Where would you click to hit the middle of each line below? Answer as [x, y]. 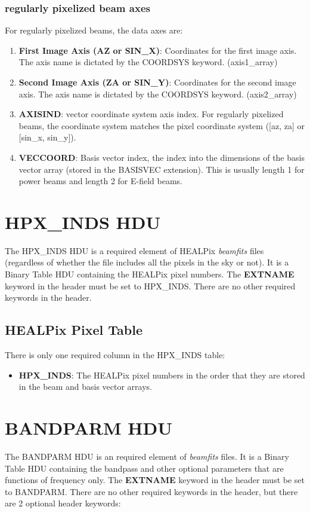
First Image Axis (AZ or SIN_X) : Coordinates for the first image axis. [158, 50]
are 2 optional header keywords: [63, 503]
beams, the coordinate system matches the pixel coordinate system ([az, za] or [162, 125]
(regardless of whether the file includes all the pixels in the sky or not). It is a [147, 262]
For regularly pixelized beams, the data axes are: [94, 30]
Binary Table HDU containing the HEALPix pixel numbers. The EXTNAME [150, 274]
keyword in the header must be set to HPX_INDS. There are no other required [150, 285]
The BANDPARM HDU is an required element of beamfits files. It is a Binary [147, 456]
